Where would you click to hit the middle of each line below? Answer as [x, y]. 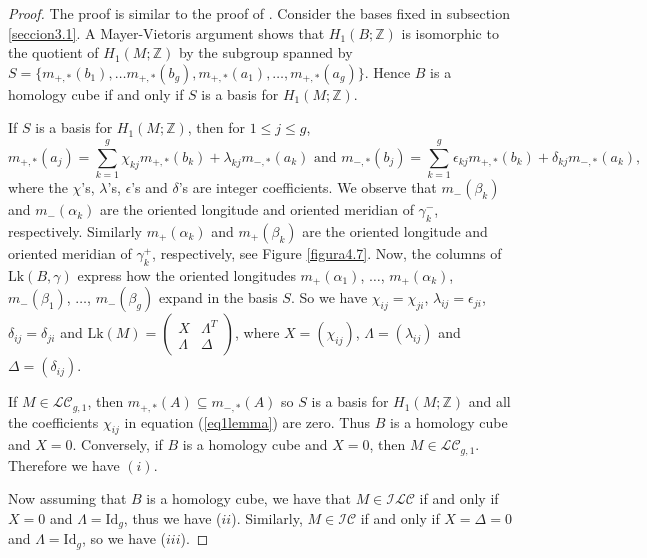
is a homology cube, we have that [248, 498]
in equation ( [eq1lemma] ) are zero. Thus [247, 421]
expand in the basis [218, 297]
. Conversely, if [117, 444]
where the [38, 187]
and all [489, 401]
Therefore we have [64, 464]
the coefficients [53, 421]
